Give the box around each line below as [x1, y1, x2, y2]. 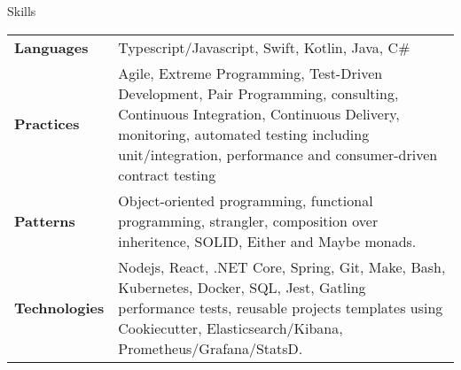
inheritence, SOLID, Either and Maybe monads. [118, 230, 417, 251]
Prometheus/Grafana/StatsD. [118, 337, 303, 358]
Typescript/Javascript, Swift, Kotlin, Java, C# [118, 36, 410, 58]
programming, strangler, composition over [118, 210, 379, 231]
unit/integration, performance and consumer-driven [118, 143, 438, 165]
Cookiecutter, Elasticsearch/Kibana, [118, 317, 343, 338]
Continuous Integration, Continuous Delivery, [118, 103, 400, 124]
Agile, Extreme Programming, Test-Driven [118, 62, 383, 83]
